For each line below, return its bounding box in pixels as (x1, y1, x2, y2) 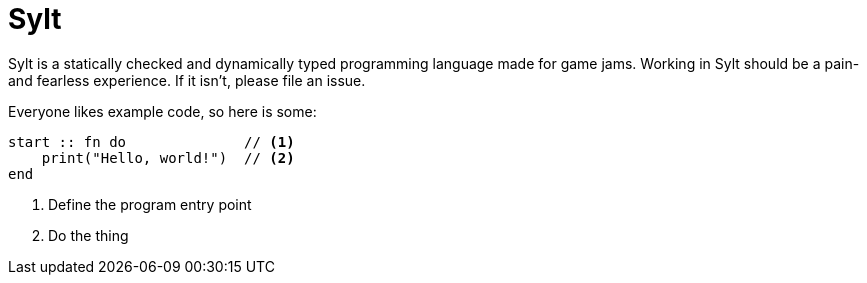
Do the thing (48, 226, 129, 244)
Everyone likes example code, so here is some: (8, 102, 317, 120)
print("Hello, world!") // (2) (41, 149, 295, 166)
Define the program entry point (48, 195, 252, 213)
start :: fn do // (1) (8, 133, 295, 150)
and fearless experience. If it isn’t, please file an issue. (8, 71, 366, 89)
